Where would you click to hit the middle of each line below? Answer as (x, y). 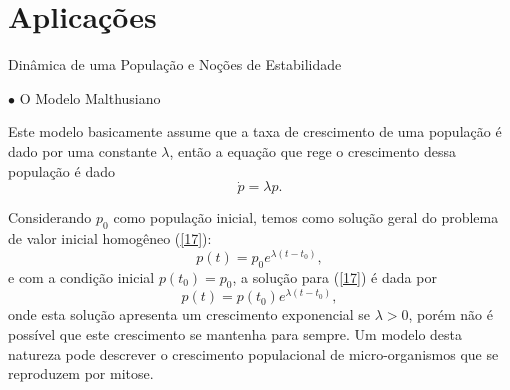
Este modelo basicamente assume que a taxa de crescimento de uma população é (255, 131)
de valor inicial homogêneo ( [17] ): (110, 238)
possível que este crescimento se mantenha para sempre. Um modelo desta (235, 333)
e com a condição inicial (81, 276)
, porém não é (450, 314)
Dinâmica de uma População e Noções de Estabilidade (175, 64)
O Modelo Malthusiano (90, 97)
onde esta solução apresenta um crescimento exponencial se (189, 314)
